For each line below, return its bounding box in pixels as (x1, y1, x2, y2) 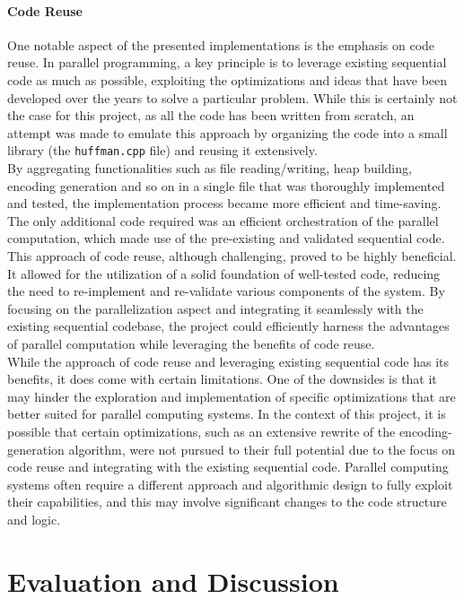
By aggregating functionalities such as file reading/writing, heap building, (7, 159, 412, 178)
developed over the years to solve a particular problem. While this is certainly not (7, 88, 458, 107)
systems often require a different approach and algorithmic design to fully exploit (7, 474, 453, 493)
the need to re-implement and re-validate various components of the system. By (7, 282, 445, 300)
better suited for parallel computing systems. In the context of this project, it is (7, 404, 446, 423)
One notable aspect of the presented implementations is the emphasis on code (7, 35, 435, 54)
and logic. (7, 509, 61, 528)
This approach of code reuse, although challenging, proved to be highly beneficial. (7, 246, 457, 265)
